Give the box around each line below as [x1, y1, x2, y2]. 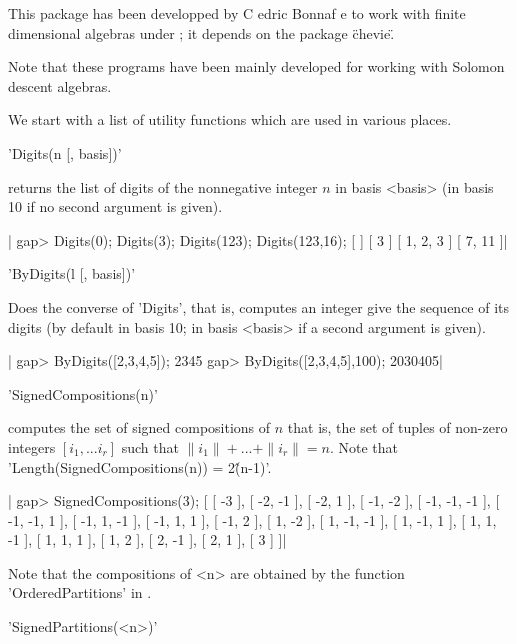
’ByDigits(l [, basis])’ [8, 263, 136, 284]
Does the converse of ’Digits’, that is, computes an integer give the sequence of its [8, 296, 510, 317]
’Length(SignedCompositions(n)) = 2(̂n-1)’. [8, 456, 272, 477]
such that [121, 436, 179, 457]
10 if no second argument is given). [8, 196, 223, 217]
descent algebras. [8, 75, 112, 96]
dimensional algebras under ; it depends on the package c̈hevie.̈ [8, 22, 395, 43]
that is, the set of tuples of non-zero [287, 417, 508, 438]
